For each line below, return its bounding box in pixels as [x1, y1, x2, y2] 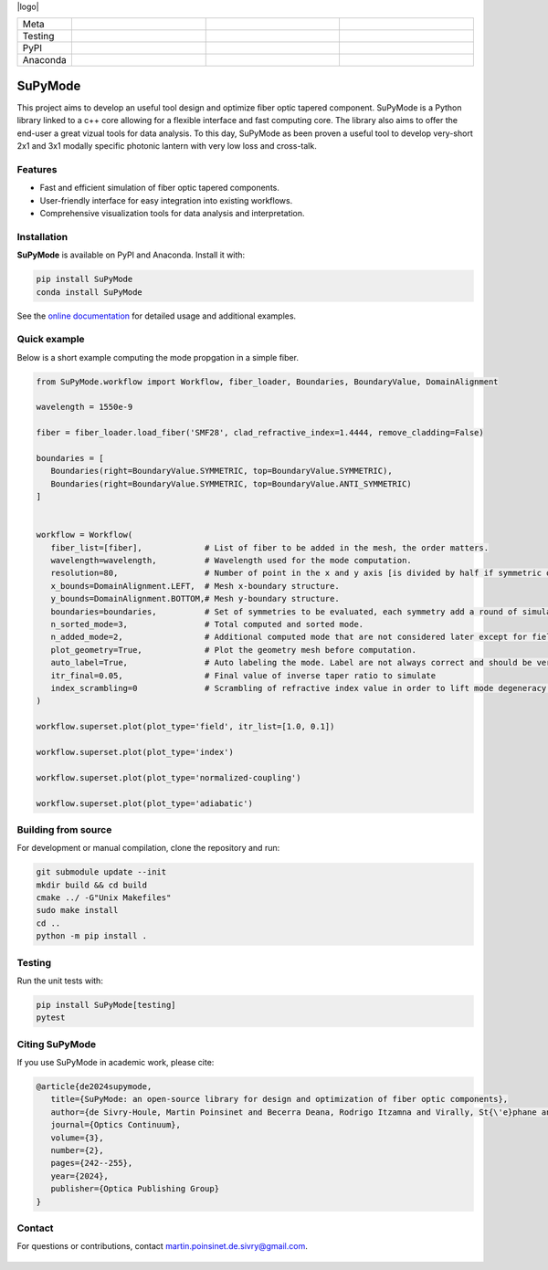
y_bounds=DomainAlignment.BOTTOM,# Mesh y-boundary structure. [50, 593, 340, 604]
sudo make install [36, 905, 119, 916]
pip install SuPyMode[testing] [36, 1000, 177, 1010]
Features [16, 163, 58, 175]
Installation [16, 230, 68, 243]
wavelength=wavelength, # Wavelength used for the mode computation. [50, 555, 413, 566]
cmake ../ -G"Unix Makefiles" [36, 893, 172, 903]
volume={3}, [50, 1132, 104, 1143]
